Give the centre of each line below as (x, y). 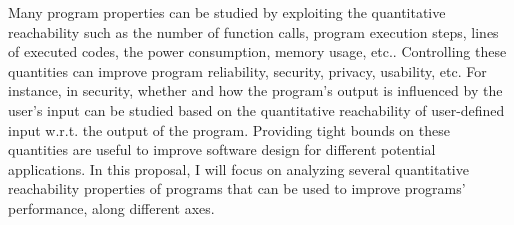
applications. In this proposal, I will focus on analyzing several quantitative (238, 168)
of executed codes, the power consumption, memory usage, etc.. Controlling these (257, 51)
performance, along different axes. (111, 207)
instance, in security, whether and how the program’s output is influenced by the (255, 90)
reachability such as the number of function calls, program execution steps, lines (253, 31)
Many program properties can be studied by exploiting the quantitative (227, 12)
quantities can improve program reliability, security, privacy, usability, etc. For (247, 70)
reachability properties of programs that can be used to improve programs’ (237, 188)
